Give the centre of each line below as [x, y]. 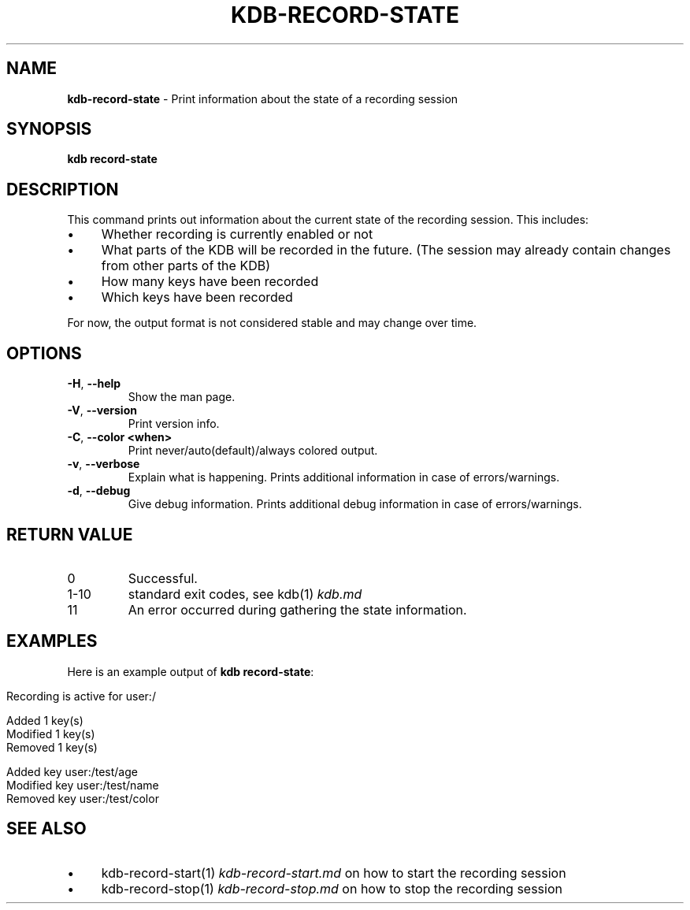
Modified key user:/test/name [83, 785]
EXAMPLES [52, 641]
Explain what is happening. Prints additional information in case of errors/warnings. [344, 477]
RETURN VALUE [70, 534]
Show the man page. [182, 397]
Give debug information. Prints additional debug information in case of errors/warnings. [355, 504]
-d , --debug [99, 491]
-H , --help [94, 384]
